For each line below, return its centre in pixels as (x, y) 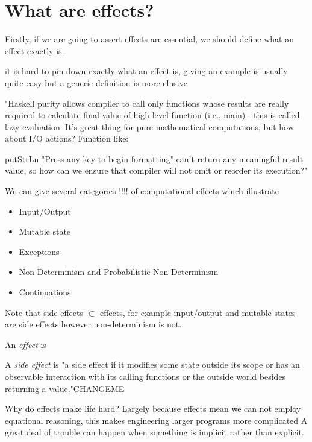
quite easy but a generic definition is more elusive (96, 82)
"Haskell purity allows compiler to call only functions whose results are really (147, 103)
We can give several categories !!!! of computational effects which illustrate (142, 191)
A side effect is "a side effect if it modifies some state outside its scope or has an (152, 365)
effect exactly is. (35, 50)
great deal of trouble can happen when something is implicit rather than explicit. (154, 432)
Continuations (45, 292)
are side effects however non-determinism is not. (93, 324)
